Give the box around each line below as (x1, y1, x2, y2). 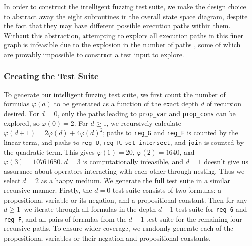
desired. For (4, 108, 39, 118)
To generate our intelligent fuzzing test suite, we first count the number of (4, 89, 226, 99)
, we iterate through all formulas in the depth (20, 204, 156, 214)
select (4, 175, 21, 185)
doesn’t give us (204, 156, 248, 166)
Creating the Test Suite (4, 70, 99, 82)
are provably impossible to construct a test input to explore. (4, 49, 184, 59)
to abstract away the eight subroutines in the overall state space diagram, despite (4, 11, 248, 21)
